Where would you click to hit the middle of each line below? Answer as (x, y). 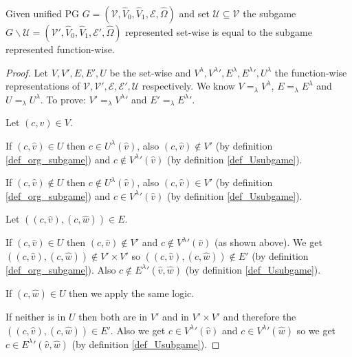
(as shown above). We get (268, 242)
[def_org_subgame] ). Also (61, 269)
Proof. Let (27, 72)
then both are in (113, 316)
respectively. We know (188, 86)
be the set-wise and (150, 72)
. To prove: (63, 99)
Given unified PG (42, 13)
